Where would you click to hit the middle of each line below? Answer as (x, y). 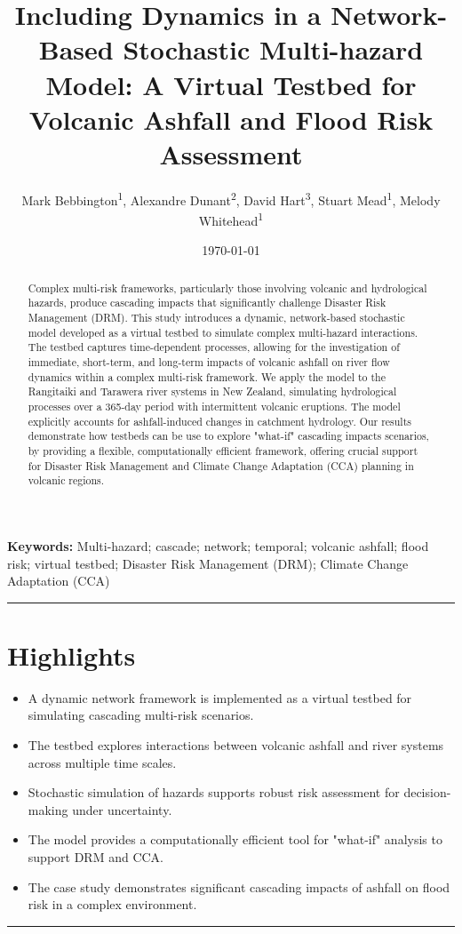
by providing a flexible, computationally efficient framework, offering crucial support (223, 450)
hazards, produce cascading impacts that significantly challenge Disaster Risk (207, 303)
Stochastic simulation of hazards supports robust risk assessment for (214, 792)
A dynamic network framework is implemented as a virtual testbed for (220, 697)
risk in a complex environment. (112, 904)
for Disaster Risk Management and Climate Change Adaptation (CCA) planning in (221, 465)
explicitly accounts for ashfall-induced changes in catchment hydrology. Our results (219, 421)
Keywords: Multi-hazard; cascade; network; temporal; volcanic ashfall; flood (218, 545)
